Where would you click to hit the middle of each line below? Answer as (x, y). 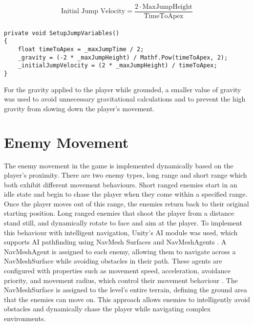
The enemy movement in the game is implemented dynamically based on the (119, 165)
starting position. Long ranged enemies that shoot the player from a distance (119, 213)
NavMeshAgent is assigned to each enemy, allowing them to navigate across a (120, 251)
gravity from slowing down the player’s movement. (79, 108)
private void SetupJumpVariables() (62, 33)
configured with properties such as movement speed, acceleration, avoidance (117, 271)
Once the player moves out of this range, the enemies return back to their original (127, 203)
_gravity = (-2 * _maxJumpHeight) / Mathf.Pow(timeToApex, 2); (123, 57)
